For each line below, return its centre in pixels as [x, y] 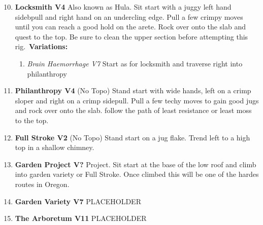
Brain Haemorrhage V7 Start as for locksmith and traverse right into [135, 63]
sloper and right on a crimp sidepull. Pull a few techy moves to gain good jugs [137, 100]
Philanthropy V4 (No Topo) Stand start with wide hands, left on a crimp [133, 90]
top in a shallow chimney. [55, 147]
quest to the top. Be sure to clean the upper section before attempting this [131, 36]
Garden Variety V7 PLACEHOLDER [78, 201]
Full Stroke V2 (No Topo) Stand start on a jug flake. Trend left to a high [133, 137]
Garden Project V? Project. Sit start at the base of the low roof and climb [136, 164]
